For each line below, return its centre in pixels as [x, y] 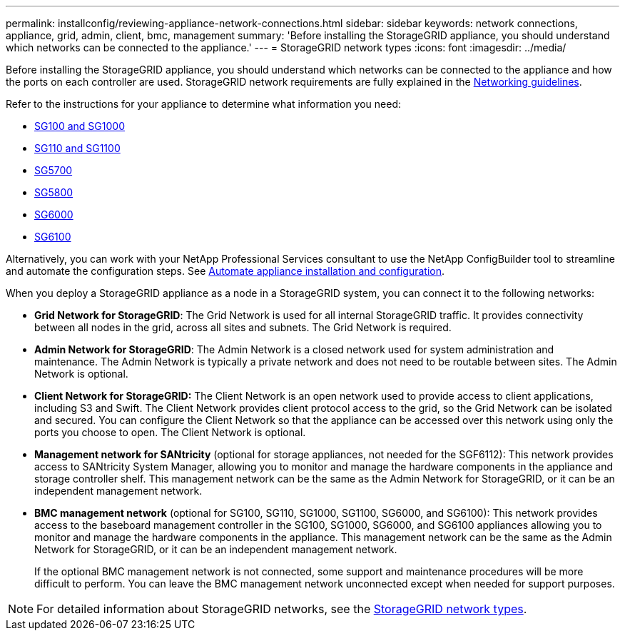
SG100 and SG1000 [80, 126]
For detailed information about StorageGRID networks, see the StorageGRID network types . [282, 609]
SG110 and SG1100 [77, 148]
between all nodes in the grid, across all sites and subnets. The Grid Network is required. [243, 327]
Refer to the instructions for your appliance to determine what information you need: [204, 104]
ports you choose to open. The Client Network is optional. [170, 432]
